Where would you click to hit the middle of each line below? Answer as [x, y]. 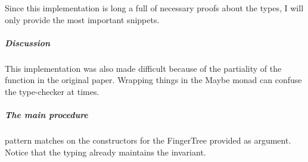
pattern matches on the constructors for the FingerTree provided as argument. [148, 140]
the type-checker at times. [52, 91]
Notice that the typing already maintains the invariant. [105, 152]
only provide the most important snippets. [82, 19]
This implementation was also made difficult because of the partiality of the [143, 68]
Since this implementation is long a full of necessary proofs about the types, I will [154, 8]
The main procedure [46, 115]
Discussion [28, 42]
